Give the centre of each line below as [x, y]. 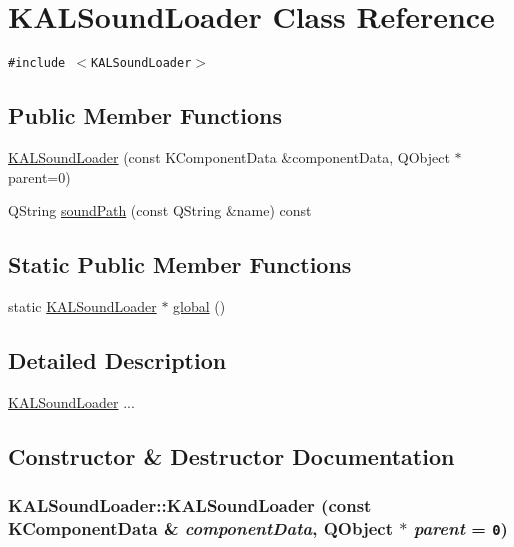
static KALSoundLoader [82, 305]
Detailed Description [117, 359]
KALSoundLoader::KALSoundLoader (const [190, 505]
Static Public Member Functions [180, 264]
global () [199, 305]
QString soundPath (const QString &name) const [160, 210]
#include [37, 63]
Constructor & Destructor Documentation [231, 455]
